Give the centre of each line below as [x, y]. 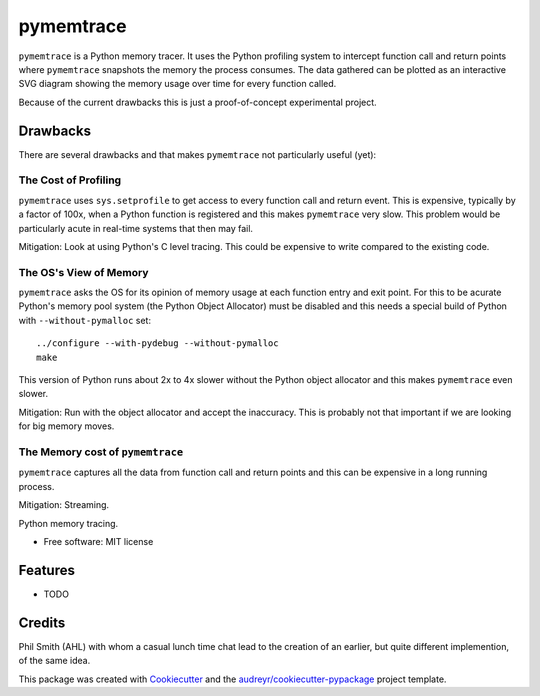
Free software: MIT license [98, 541]
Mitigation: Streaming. [64, 505]
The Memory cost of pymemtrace [101, 452]
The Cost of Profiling [70, 180]
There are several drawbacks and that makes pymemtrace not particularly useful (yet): [197, 154]
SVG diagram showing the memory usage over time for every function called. [177, 84]
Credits [42, 622]
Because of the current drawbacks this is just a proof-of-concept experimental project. [197, 102]
